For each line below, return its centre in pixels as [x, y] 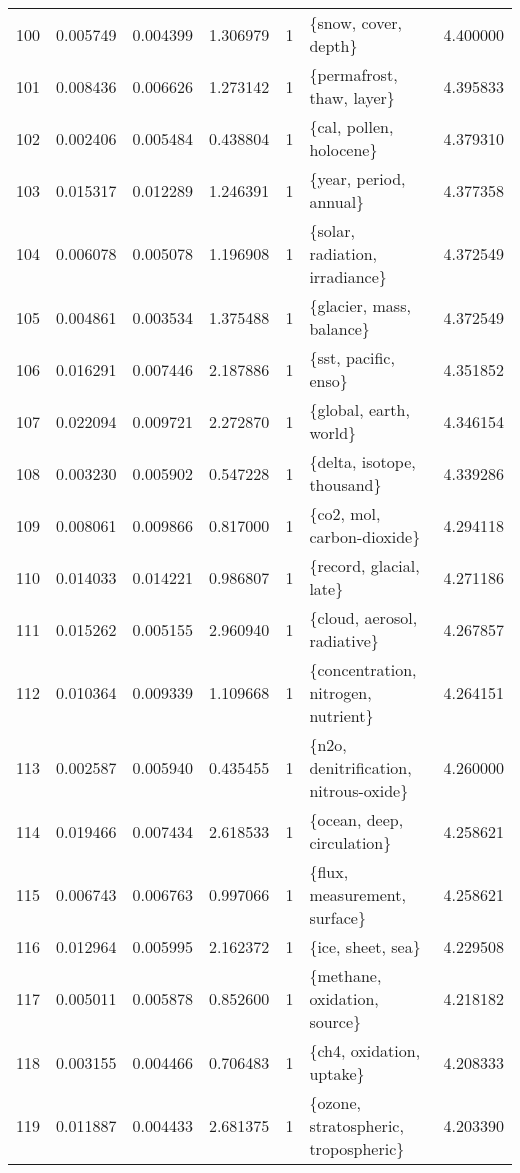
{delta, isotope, [362, 461]
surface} [337, 917]
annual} [337, 201]
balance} [339, 328]
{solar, [332, 230]
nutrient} [341, 715]
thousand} [345, 484]
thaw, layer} [352, 97]
